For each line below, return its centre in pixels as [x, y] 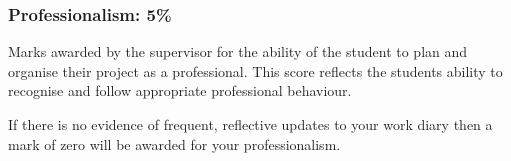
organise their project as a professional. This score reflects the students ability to [255, 70]
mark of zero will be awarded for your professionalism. [174, 143]
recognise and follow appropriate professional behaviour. [180, 90]
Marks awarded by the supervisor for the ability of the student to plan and [238, 51]
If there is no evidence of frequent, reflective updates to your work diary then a [250, 124]
